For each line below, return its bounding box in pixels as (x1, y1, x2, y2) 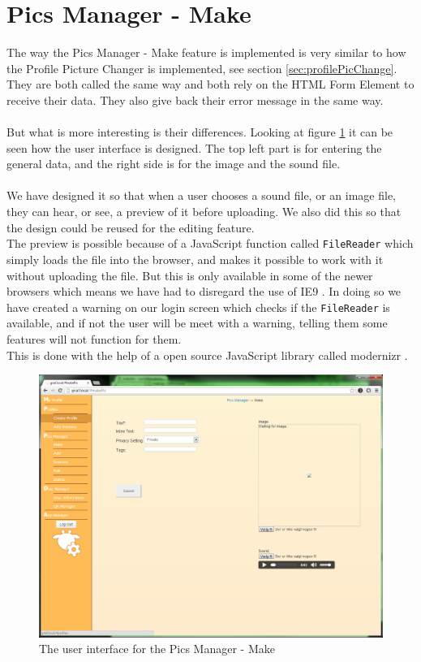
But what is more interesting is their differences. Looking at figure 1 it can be (6, 123, 393, 141)
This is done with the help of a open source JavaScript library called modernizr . (6, 346, 408, 363)
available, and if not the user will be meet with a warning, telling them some (6, 314, 388, 331)
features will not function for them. (6, 330, 182, 347)
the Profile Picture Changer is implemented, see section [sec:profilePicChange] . (6, 59, 397, 76)
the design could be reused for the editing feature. (6, 219, 255, 236)
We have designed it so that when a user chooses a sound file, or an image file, (6, 187, 396, 204)
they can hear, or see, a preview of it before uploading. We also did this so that (6, 203, 402, 220)
